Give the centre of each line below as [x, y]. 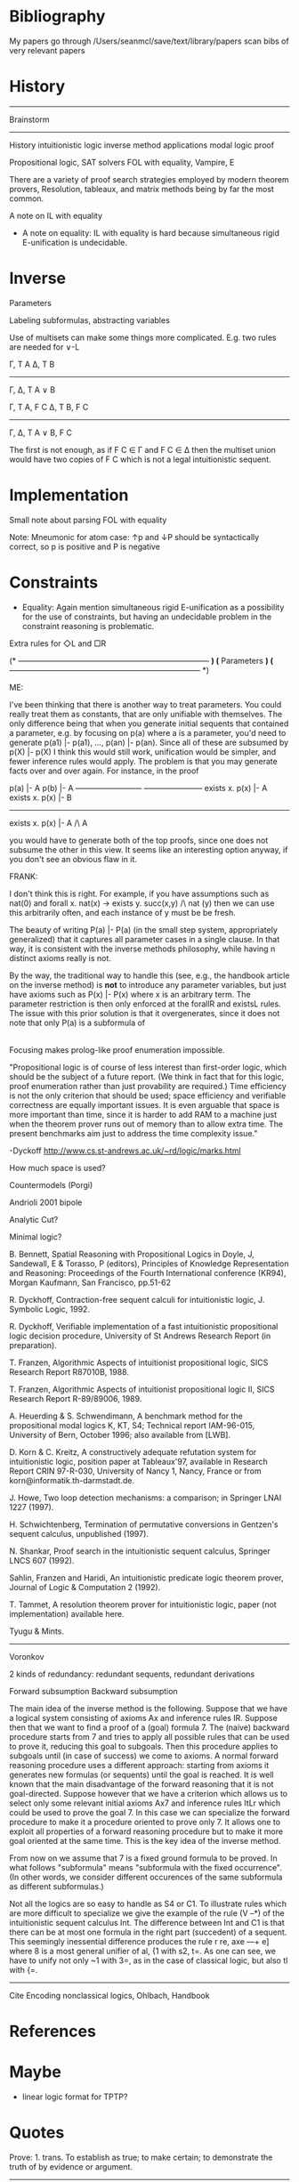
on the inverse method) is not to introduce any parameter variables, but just [148, 984]
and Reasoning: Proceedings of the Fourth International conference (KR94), [148, 1273]
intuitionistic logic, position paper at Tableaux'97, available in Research [139, 1461]
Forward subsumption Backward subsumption [93, 1691]
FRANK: [24, 876]
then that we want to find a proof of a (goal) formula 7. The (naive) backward [149, 1727]
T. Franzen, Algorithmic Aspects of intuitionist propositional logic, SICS [139, 1362]
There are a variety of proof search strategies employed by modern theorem [149, 179]
